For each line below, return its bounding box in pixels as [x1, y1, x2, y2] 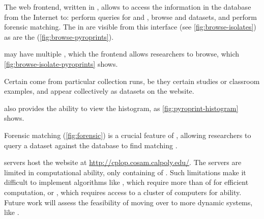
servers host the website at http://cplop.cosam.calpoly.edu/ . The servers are [4, 157, 242, 168]
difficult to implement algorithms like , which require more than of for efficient [4, 177, 249, 187]
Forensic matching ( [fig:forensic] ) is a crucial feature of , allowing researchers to [4, 129, 251, 140]
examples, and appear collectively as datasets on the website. [4, 86, 194, 96]
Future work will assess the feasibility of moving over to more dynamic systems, [4, 197, 253, 207]
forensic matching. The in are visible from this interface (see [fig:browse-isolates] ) [4, 21, 256, 32]
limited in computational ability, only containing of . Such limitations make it [4, 167, 246, 177]
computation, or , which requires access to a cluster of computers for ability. [4, 186, 242, 197]
